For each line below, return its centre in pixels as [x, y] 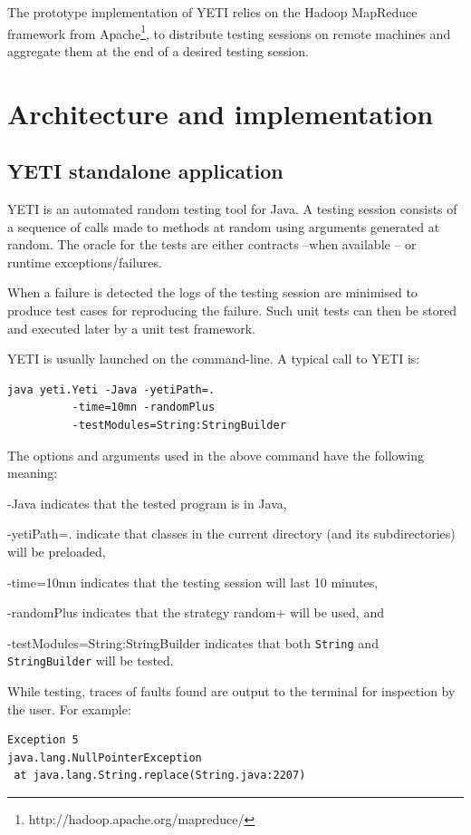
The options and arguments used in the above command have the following [216, 455]
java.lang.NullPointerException [105, 757]
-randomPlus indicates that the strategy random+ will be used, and [196, 612]
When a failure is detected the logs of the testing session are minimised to [212, 292]
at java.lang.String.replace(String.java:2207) [160, 776]
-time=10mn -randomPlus [144, 408]
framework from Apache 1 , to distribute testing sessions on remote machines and [229, 32]
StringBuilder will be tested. [91, 660]
